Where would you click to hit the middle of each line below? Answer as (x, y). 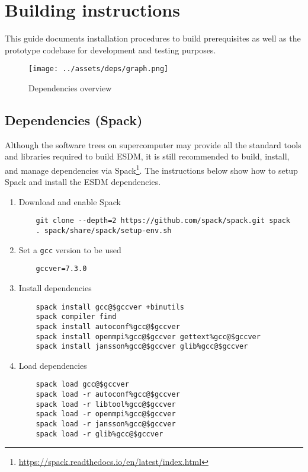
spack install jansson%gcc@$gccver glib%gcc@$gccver (142, 347)
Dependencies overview (70, 87)
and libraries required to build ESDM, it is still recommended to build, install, (147, 156)
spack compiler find (76, 317)
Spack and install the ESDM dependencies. (83, 182)
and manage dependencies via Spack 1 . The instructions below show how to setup (151, 169)
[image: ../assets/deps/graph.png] (99, 69)
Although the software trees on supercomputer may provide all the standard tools (153, 144)
